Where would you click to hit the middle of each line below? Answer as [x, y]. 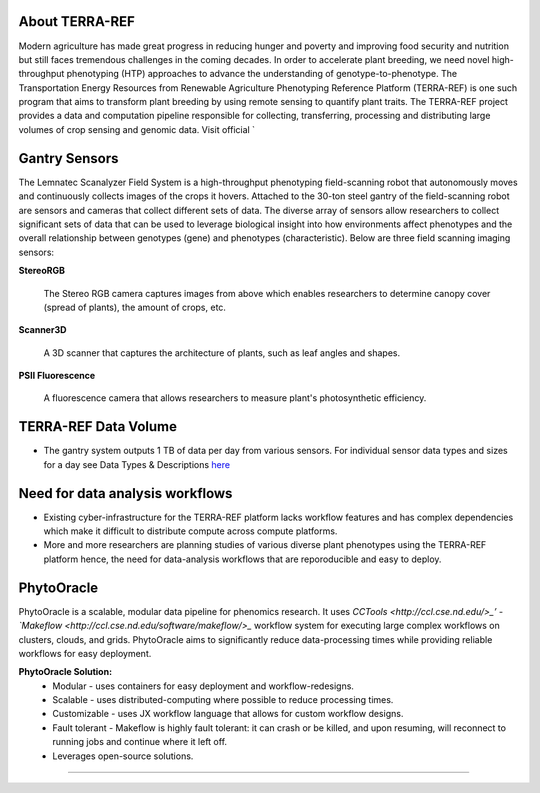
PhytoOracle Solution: [65, 672]
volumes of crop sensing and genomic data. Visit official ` [136, 129]
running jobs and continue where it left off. [140, 742]
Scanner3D [42, 330]
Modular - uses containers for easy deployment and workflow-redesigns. [203, 686]
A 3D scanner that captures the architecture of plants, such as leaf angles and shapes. [221, 352]
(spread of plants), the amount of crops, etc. [135, 307]
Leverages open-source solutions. [123, 756]
